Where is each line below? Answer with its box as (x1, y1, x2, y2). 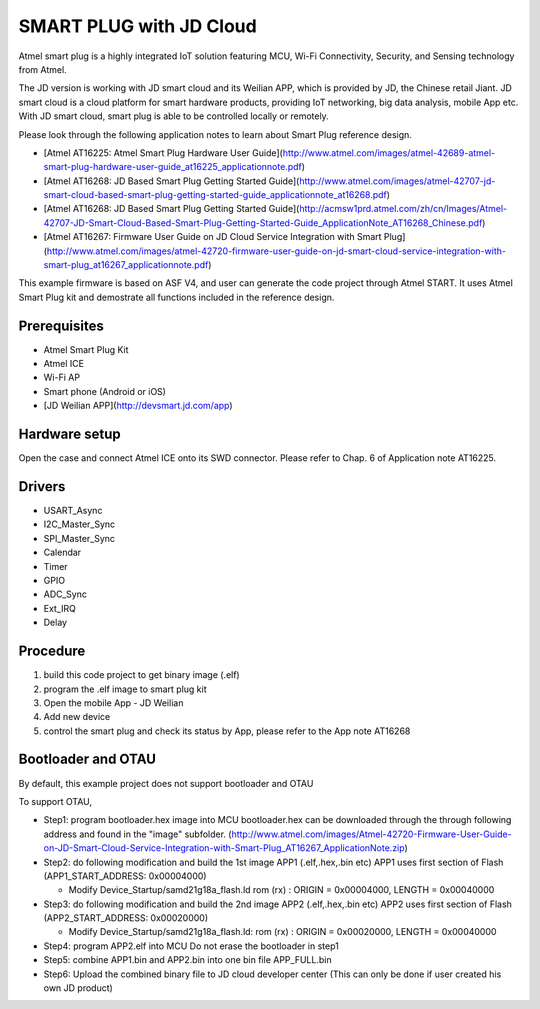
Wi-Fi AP (43, 371, 80, 384)
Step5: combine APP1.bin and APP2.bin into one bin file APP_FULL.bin (43, 954, 332, 966)
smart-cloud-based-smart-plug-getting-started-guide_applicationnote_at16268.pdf (43, 189, 387, 201)
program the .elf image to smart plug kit (43, 683, 207, 695)
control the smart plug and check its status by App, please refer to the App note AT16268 (43, 725, 411, 737)
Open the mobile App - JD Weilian (43, 696, 184, 709)
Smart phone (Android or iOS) (43, 385, 167, 397)
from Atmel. (18, 63, 67, 75)
